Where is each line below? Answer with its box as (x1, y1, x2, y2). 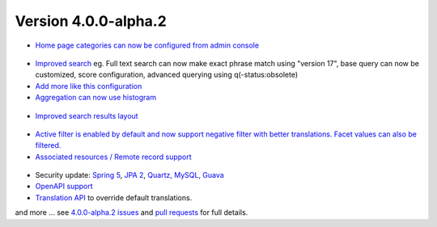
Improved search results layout (35, 111, 138, 120)
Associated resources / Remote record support (35, 152, 192, 162)
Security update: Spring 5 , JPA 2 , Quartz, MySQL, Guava (35, 170, 224, 180)
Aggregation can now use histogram (35, 93, 157, 103)
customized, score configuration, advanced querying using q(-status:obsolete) (35, 69, 299, 80)
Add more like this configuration (35, 81, 142, 90)
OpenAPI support (35, 182, 93, 191)
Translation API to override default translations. (35, 192, 193, 202)
